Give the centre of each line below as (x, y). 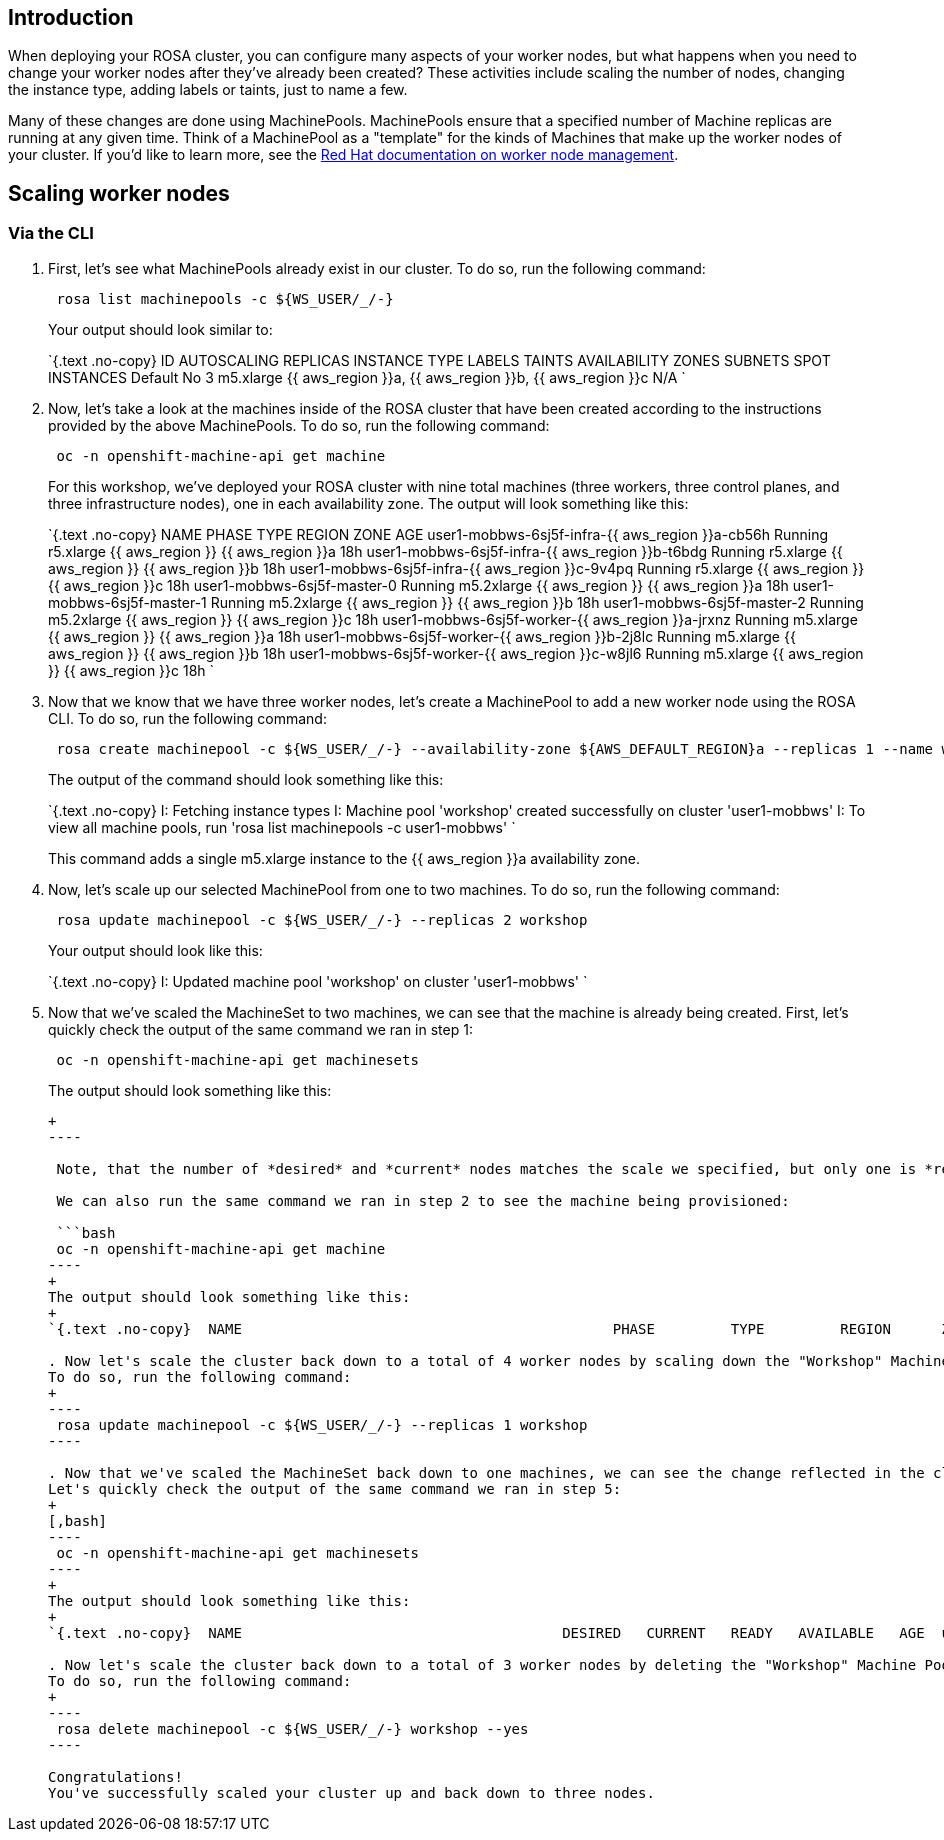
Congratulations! (115, 1776)
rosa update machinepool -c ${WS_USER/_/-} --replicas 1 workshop (322, 1424)
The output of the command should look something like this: (246, 779)
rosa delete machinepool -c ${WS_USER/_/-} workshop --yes (292, 1728)
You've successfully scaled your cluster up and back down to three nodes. (351, 1792)
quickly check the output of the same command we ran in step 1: (260, 1029)
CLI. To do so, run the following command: (187, 718)
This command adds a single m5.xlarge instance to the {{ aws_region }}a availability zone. (344, 858)
